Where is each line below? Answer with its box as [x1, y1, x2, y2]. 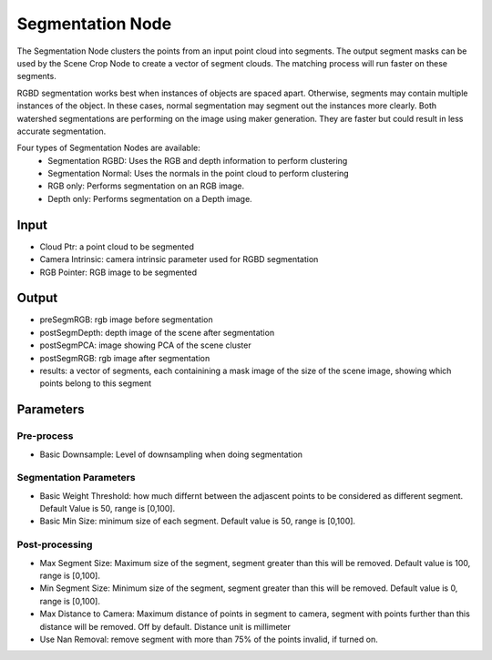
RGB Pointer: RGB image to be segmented [39, 267, 198, 278]
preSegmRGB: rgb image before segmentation [39, 314, 213, 325]
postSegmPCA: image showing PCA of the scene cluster [39, 340, 251, 350]
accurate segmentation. [16, 126, 107, 137]
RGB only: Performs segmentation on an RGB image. [47, 180, 245, 191]
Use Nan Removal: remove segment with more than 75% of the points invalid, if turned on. [39, 634, 378, 645]
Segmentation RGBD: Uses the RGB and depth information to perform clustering [47, 155, 348, 166]
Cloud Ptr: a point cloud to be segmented [39, 241, 195, 252]
